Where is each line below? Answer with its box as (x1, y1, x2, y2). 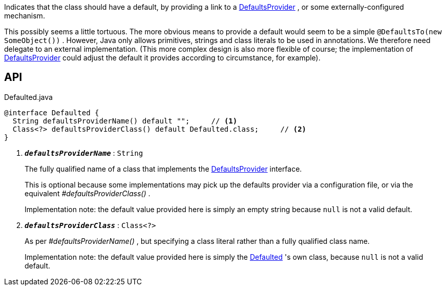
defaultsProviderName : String (25, 148, 143, 157)
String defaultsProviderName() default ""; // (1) (12, 116, 238, 125)
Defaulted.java (4, 92, 53, 101)
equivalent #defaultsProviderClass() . (25, 189, 151, 198)
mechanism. (4, 11, 45, 20)
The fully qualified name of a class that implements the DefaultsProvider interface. (25, 164, 302, 173)
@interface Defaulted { (4, 108, 99, 117)
